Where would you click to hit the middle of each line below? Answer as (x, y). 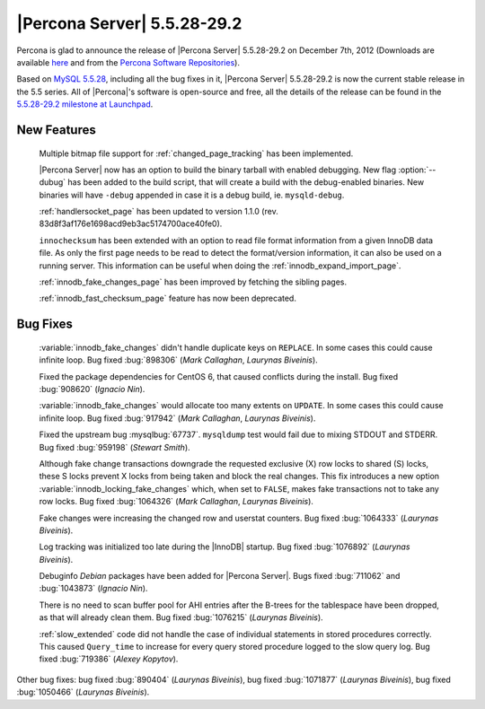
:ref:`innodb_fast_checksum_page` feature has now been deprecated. (168, 298)
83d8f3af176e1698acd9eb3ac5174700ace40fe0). (131, 223)
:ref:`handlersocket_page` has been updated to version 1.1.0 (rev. (159, 212)
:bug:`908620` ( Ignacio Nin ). (92, 389)
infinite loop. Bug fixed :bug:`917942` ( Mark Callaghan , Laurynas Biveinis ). (177, 418)
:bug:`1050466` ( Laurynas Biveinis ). (83, 692)
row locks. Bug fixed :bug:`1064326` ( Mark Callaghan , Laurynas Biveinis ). (176, 502)
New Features (56, 130)
